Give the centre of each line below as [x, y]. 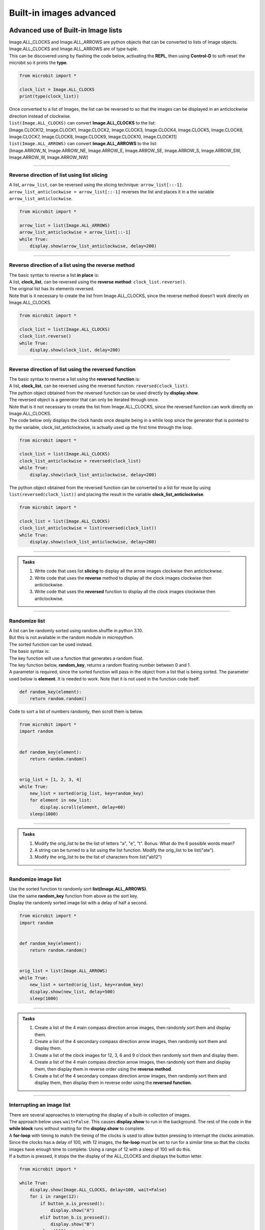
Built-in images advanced [63, 13]
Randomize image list [35, 879]
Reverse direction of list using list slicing [58, 175]
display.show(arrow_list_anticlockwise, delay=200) [93, 246]
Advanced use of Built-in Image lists [66, 30]
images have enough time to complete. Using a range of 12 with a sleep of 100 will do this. [100, 1149]
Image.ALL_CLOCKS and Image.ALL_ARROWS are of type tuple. [74, 49]
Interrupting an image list [40, 1105]
